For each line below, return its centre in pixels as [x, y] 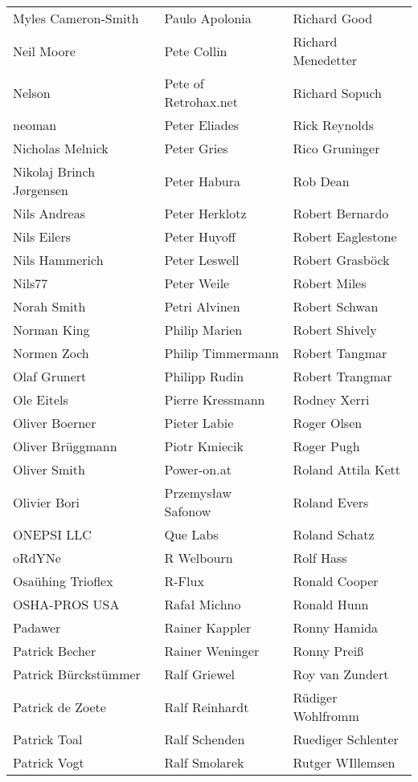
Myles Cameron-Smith [76, 18]
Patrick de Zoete [59, 707]
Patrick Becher [55, 651]
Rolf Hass [320, 558]
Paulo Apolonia [208, 18]
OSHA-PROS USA [66, 604]
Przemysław [198, 493]
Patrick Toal [48, 739]
